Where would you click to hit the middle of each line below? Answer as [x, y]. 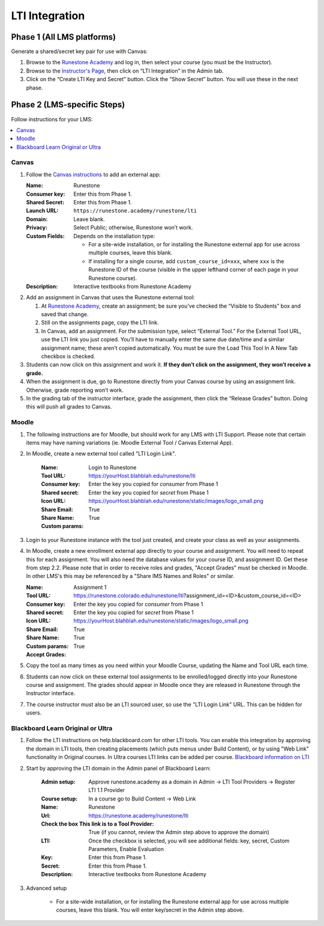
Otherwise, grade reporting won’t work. [75, 390]
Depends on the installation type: [114, 236]
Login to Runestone [112, 467]
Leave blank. [89, 219]
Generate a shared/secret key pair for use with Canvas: [79, 52]
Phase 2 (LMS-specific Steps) [68, 105]
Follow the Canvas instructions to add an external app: [93, 174]
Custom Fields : [46, 236]
